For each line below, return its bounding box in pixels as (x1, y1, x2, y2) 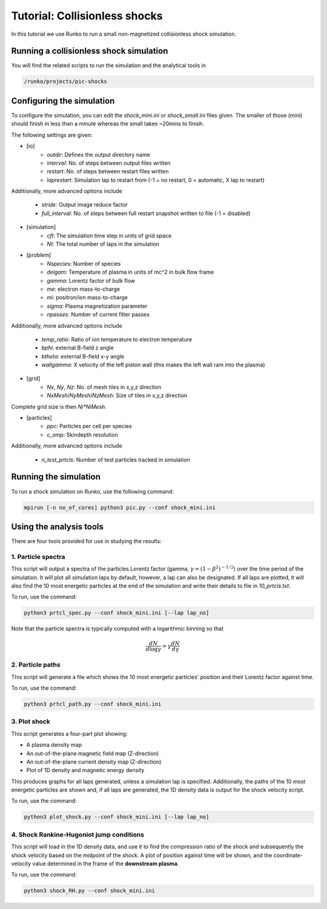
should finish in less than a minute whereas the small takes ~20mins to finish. (11, 120, 204, 127)
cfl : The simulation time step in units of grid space (47, 232, 172, 239)
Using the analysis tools (11, 521, 104, 532)
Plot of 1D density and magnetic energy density (26, 767, 145, 774)
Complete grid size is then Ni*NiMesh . (11, 403, 107, 410)
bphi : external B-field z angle (41, 344, 114, 351)
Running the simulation (11, 472, 101, 482)
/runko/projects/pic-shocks (24, 78, 107, 85)
